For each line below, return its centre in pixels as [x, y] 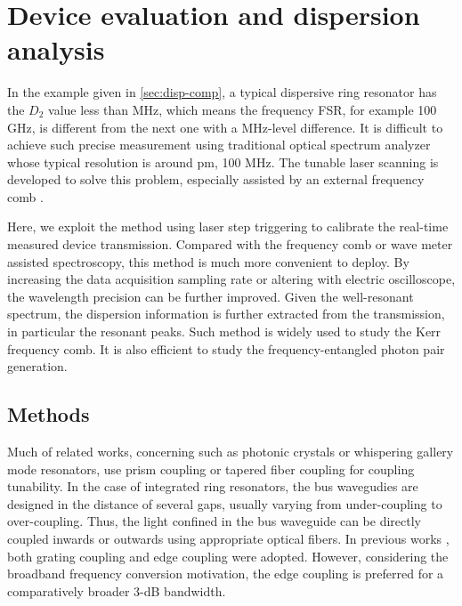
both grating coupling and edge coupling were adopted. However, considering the [228, 556]
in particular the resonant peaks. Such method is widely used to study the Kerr [224, 331]
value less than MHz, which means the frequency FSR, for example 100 [243, 109]
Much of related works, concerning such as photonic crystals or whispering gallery [231, 452]
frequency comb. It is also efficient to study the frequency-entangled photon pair [226, 348]
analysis [56, 49]
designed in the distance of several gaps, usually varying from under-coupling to [225, 503]
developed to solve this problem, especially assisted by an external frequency [216, 179]
